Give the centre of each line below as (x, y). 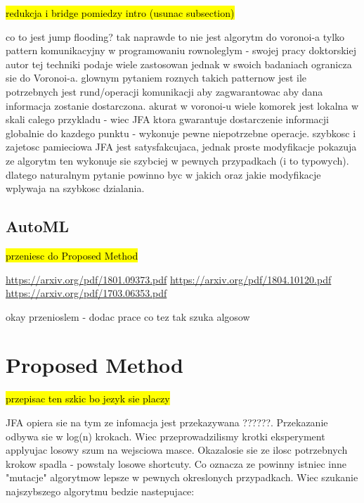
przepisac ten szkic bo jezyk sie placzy (88, 399)
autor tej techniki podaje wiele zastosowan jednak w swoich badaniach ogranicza (179, 64)
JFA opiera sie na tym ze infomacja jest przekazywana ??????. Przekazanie (167, 422)
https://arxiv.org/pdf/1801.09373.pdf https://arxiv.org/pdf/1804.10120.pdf (169, 279)
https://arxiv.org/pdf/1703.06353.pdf (86, 293)
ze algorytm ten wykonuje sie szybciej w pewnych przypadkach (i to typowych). (177, 160)
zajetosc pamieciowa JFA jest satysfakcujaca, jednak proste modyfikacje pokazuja (181, 147)
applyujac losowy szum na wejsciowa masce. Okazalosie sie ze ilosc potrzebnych (177, 450)
